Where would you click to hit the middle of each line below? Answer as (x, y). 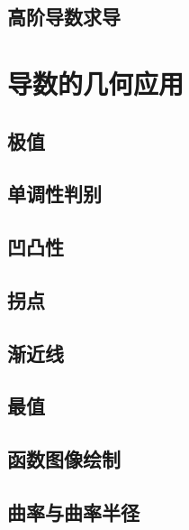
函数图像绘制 (64, 459)
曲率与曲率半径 (73, 512)
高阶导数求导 (64, 17)
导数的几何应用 (96, 83)
